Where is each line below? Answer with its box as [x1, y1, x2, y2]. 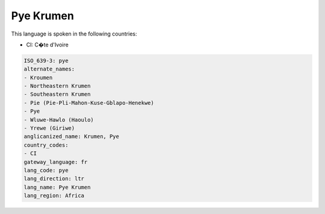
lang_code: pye [23, 167, 69, 174]
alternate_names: [23, 66, 75, 72]
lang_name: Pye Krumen [23, 184, 91, 190]
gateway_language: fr [23, 159, 88, 165]
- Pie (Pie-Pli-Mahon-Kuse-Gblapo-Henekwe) [23, 99, 155, 106]
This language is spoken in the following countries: [11, 30, 137, 37]
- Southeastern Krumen [23, 91, 91, 98]
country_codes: [23, 142, 69, 148]
